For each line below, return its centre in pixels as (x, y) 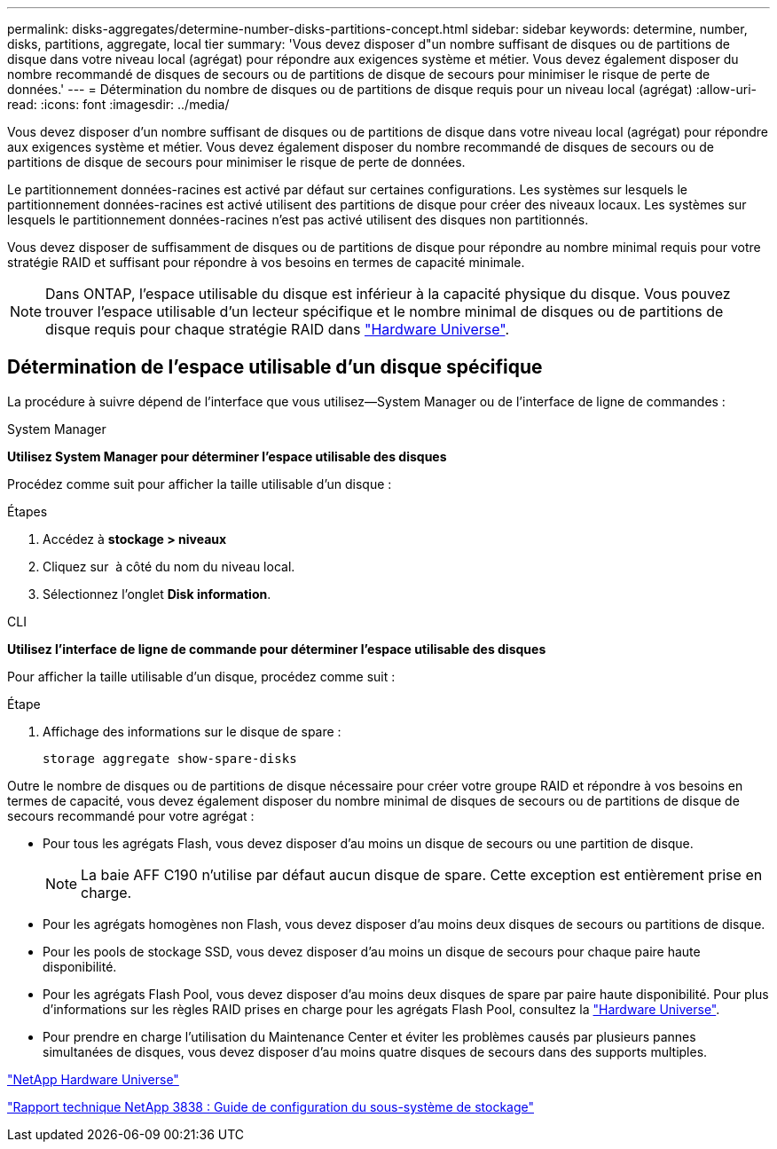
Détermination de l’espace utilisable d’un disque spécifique (275, 367)
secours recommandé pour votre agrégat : (131, 815)
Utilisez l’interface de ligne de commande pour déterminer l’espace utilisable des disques (277, 649)
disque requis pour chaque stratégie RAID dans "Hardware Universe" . (278, 329)
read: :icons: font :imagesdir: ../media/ (118, 104)
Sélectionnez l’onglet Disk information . (157, 594)
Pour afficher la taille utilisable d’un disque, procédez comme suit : (201, 676)
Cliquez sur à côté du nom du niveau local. (169, 566)
